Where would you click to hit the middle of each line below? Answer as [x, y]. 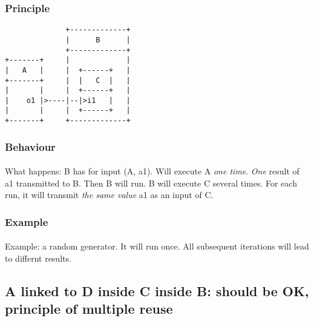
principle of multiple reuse [89, 309]
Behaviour [30, 146]
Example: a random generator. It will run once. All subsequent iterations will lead [157, 246]
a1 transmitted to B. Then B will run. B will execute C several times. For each [151, 183]
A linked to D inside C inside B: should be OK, [157, 291]
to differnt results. [38, 258]
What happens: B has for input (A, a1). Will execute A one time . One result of [152, 171]
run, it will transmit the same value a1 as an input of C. [109, 195]
